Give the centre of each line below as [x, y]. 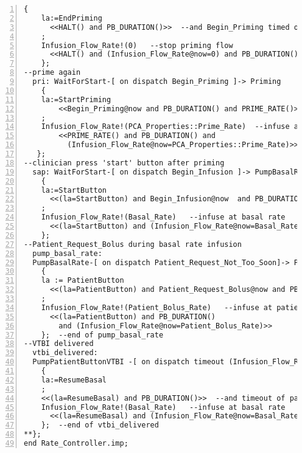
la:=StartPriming [76, 99]
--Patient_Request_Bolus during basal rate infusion [133, 244]
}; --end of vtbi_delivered [100, 425]
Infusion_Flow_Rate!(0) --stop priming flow [137, 45]
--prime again [52, 73]
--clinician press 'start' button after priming [124, 163]
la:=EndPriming [72, 18]
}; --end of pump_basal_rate [102, 335]
